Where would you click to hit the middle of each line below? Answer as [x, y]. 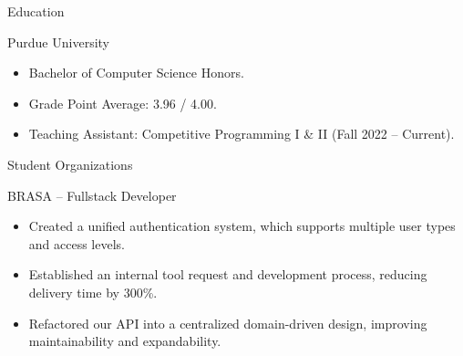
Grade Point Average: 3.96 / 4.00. [123, 103]
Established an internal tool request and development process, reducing [228, 274]
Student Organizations [70, 164]
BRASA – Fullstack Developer [92, 195]
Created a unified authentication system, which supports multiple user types [242, 226]
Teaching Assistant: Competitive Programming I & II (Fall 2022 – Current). [242, 134]
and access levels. [77, 243]
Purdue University [58, 42]
